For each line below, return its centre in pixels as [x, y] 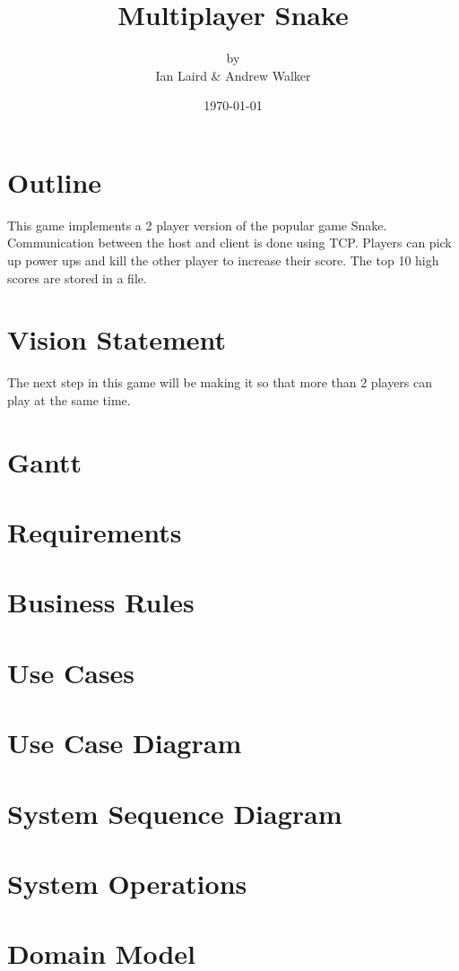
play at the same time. [69, 399]
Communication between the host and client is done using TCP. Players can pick [229, 243]
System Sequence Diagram [175, 813]
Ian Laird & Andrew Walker [233, 75]
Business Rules [101, 602]
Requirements [95, 532]
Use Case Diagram [125, 743]
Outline [55, 182]
